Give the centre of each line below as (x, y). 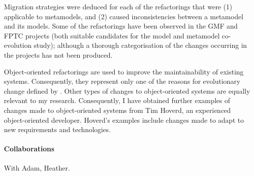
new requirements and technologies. (57, 129)
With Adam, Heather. (37, 167)
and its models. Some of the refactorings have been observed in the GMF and (121, 26)
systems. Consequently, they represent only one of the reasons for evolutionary (122, 81)
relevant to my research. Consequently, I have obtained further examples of (117, 100)
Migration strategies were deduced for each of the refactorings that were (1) (118, 6)
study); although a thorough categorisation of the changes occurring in (140, 45)
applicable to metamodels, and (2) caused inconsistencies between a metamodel (124, 16)
